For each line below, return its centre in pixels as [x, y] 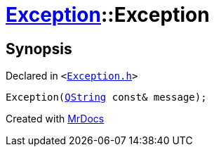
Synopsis [39, 49]
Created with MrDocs [55, 119]
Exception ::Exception [108, 15]
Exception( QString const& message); [106, 97]
